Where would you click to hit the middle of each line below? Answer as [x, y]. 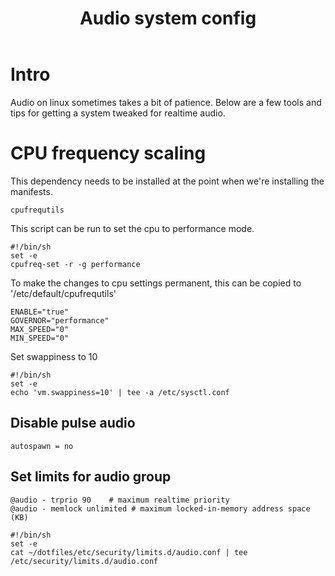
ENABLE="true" [40, 312]
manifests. [31, 191]
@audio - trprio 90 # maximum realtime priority [120, 500]
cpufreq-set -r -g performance [75, 264]
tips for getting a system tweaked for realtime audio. [118, 113]
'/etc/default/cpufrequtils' [63, 293]
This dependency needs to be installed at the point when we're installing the [167, 181]
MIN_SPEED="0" [40, 338]
